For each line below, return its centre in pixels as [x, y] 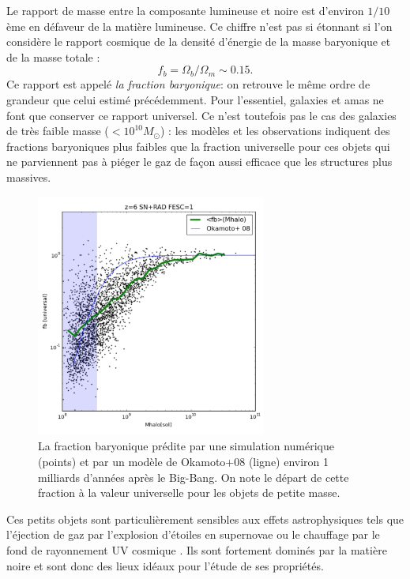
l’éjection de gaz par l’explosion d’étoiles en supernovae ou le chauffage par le [193, 534]
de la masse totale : [53, 56]
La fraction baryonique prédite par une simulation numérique [186, 446]
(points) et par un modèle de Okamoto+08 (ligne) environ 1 [184, 462]
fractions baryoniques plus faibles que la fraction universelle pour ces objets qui [198, 146]
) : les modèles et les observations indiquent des [275, 131]
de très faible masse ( [58, 131]
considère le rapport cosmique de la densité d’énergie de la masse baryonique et [199, 41]
